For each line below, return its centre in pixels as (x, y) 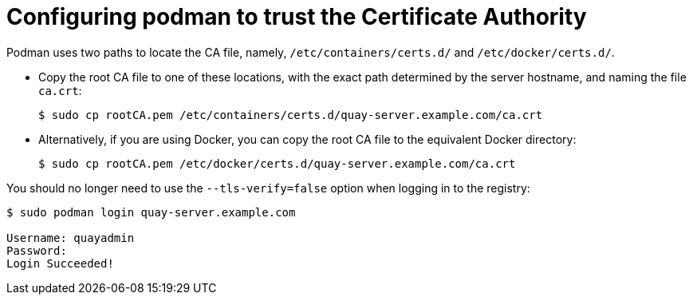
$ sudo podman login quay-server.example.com (151, 212)
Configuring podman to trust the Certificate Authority (297, 17)
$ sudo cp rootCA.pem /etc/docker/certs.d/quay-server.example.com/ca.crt (277, 163)
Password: (37, 250)
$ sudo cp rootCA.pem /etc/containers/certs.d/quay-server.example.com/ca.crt (291, 115)
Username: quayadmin (71, 238)
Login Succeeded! (60, 263)
